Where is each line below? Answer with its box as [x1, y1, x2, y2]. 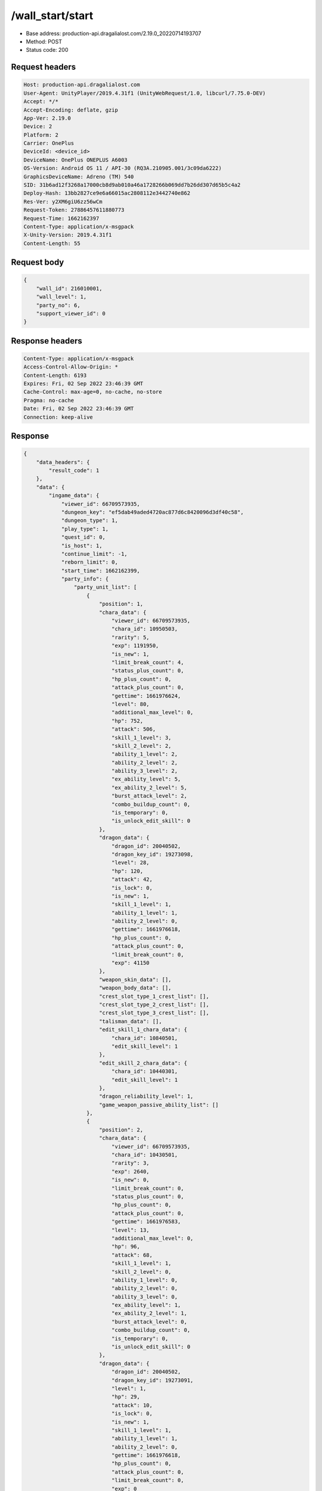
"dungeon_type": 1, [61, 517, 119, 524]
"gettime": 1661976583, [111, 1218, 181, 1225]
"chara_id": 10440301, [111, 1068, 178, 1075]
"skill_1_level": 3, [111, 734, 172, 741]
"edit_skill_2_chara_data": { [98, 1059, 187, 1066]
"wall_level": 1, [36, 293, 87, 301]
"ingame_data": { [48, 492, 100, 499]
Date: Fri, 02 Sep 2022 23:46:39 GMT [23, 406, 134, 412]
